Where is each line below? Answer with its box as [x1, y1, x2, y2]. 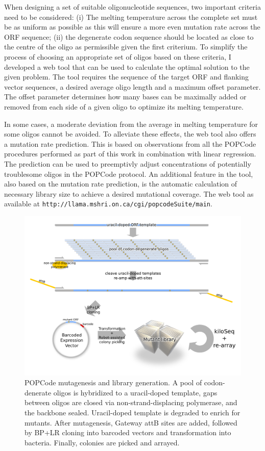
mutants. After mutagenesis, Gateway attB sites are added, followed [25, 417, 237, 428]
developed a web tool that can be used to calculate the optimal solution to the [4, 61, 250, 72]
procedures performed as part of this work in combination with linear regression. [4, 148, 256, 159]
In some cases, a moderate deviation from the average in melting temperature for [4, 118, 258, 129]
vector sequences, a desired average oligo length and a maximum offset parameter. [4, 81, 261, 92]
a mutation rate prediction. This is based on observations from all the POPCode [4, 138, 256, 149]
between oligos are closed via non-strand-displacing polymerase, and [25, 397, 237, 408]
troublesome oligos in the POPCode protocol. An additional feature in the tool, [4, 168, 253, 179]
